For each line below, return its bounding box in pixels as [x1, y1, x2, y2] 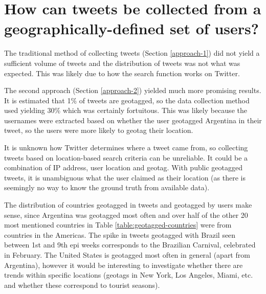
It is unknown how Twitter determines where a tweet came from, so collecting [4, 142, 248, 153]
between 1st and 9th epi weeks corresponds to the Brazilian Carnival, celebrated [4, 239, 256, 250]
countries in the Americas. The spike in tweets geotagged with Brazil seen [4, 229, 236, 240]
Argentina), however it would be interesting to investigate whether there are [4, 259, 243, 270]
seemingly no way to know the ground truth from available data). [4, 182, 210, 193]
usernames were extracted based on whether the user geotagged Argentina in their [4, 115, 262, 125]
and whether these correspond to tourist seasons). [4, 279, 160, 290]
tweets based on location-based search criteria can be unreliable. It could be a [4, 152, 248, 163]
